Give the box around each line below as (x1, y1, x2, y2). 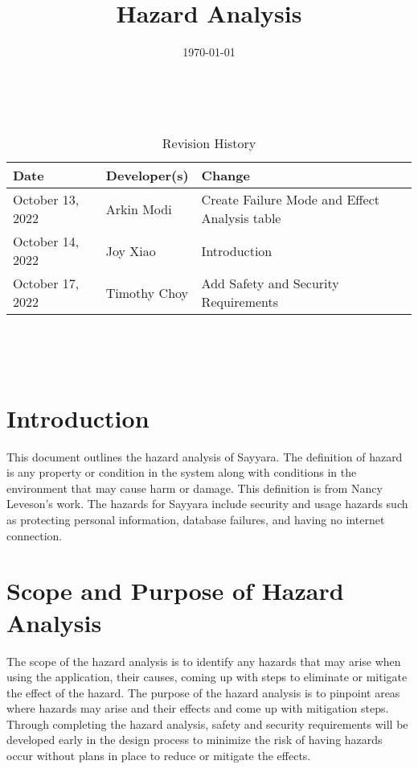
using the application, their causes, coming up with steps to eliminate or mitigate (6, 668, 408, 685)
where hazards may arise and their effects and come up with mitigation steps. (6, 700, 389, 717)
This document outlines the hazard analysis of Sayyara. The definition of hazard (6, 448, 403, 465)
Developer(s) (105, 166, 189, 185)
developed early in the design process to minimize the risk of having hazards (6, 731, 383, 748)
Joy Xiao (105, 241, 156, 260)
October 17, (13, 274, 80, 293)
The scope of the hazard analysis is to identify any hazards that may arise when (6, 652, 401, 669)
